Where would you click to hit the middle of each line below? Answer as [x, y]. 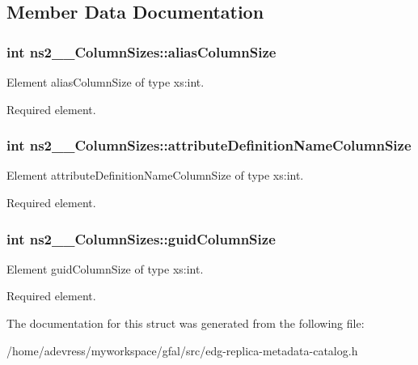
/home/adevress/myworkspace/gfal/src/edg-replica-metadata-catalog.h [182, 350]
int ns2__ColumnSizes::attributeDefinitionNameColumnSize [209, 145]
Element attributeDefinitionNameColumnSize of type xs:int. [155, 175]
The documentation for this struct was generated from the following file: [186, 323]
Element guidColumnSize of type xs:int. [105, 268]
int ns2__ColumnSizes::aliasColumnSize [141, 51]
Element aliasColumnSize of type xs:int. [106, 82]
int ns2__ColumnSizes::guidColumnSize [141, 238]
